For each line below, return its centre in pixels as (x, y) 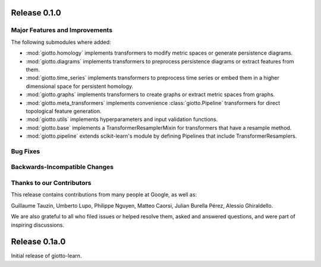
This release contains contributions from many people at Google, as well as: (104, 195)
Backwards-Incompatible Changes (62, 167)
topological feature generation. (64, 111)
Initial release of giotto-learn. (46, 256)
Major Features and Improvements (62, 30)
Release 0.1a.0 (38, 242)
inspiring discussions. (38, 225)
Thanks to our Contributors (51, 183)
